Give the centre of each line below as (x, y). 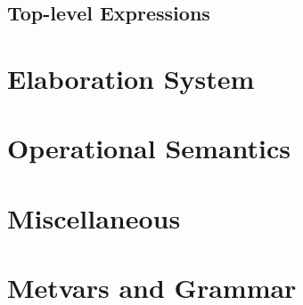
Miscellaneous (94, 217)
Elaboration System (131, 78)
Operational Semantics (149, 148)
